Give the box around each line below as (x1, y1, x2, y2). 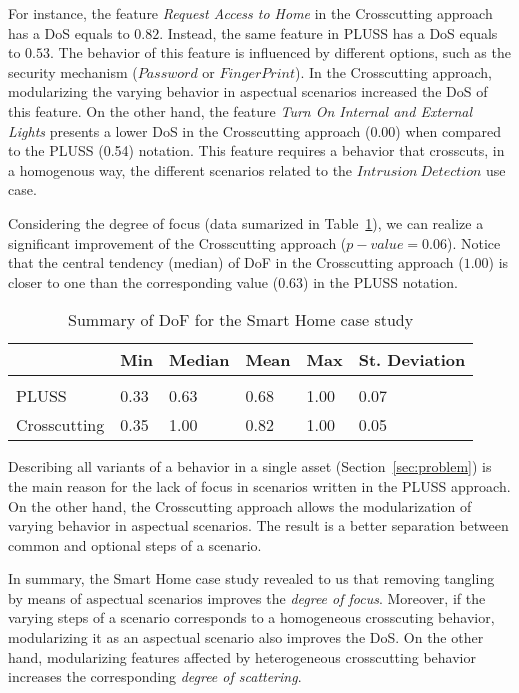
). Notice (446, 232, 501, 253)
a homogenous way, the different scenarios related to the (8, 159, 353, 180)
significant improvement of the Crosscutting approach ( (8, 232, 347, 253)
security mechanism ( (8, 61, 138, 82)
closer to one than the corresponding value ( (8, 271, 279, 292)
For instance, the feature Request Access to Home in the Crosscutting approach (8, 3, 493, 23)
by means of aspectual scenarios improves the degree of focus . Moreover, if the (8, 587, 486, 608)
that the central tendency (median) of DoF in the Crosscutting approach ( (8, 252, 464, 273)
